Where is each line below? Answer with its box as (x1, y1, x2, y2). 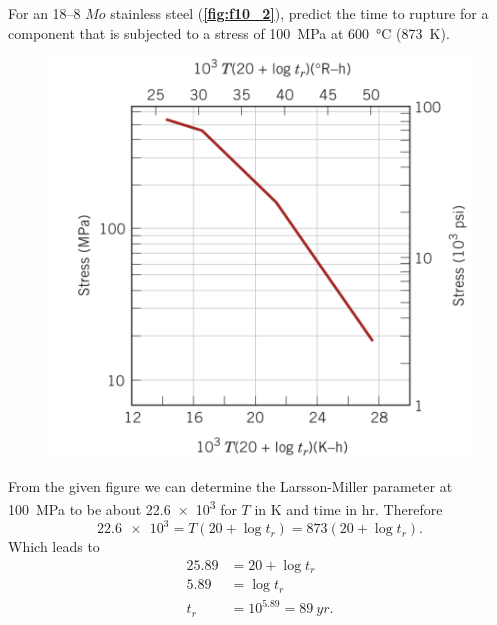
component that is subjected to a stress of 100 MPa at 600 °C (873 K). (8, 22, 450, 43)
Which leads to (8, 536, 100, 557)
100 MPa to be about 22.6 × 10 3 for (8, 496, 237, 520)
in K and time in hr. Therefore (254, 499, 443, 520)
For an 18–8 (8, 3, 81, 23)
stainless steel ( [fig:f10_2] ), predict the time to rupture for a (110, 3, 489, 23)
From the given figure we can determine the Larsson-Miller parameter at (8, 475, 453, 496)
